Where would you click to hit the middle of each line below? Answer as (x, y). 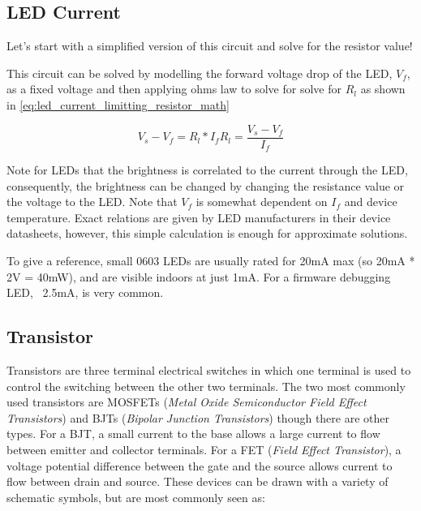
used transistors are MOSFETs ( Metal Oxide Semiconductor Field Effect (187, 402)
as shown (383, 89)
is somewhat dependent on (262, 202)
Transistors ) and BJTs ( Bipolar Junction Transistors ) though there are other (198, 417)
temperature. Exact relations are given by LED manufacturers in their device (199, 217)
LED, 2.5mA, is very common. (85, 292)
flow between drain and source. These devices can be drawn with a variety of (198, 481)
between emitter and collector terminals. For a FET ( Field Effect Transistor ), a (204, 450)
